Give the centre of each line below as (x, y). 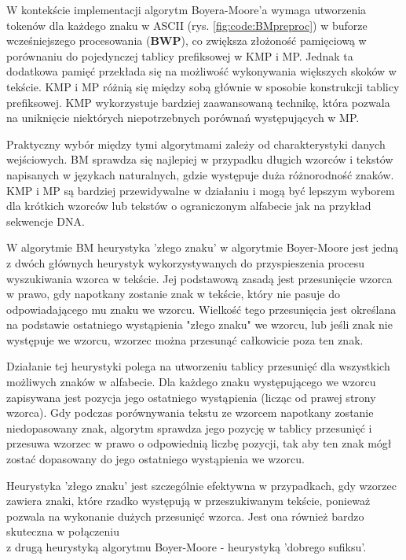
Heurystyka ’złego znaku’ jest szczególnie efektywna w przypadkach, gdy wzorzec (201, 485)
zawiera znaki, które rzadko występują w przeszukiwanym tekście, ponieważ (188, 501)
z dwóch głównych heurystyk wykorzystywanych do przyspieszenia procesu (185, 262)
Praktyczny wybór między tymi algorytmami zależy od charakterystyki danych (196, 144)
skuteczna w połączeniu (63, 531)
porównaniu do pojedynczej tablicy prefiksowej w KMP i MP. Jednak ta (180, 55)
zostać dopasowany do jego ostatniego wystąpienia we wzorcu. (155, 459)
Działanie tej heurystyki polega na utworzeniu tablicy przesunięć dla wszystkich (198, 366)
